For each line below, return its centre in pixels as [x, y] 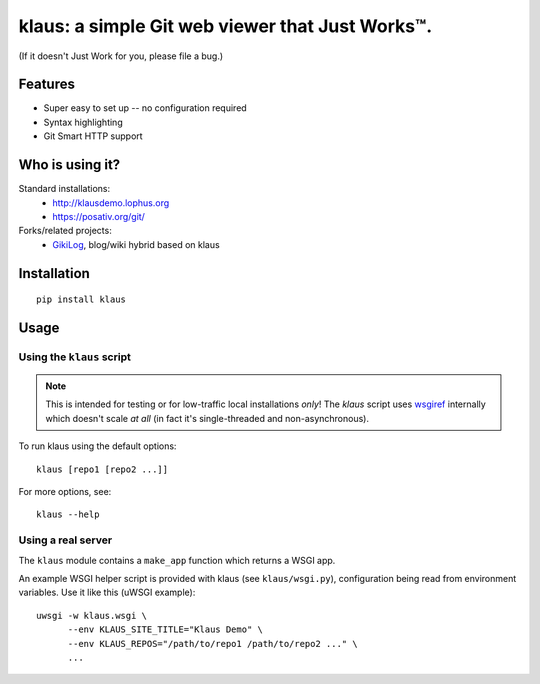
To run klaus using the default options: [97, 446]
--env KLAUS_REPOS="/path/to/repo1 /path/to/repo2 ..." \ [213, 643]
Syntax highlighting [83, 122]
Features [46, 84]
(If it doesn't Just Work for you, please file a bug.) [121, 56]
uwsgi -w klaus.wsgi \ [92, 615]
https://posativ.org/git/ [98, 216]
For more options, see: [65, 492]
